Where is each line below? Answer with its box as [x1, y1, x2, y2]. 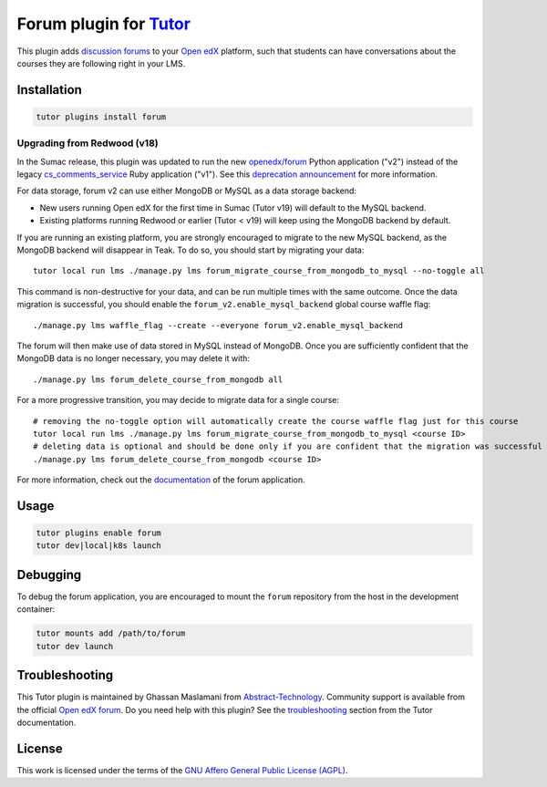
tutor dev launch [36, 641, 114, 651]
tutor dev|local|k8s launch [36, 541, 161, 551]
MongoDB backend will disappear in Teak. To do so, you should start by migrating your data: [16, 244, 365, 255]
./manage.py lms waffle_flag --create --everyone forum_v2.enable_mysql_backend [33, 320, 404, 330]
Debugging [16, 566, 82, 583]
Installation [16, 82, 82, 98]
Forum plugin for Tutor [16, 14, 191, 34]
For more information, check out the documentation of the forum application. [16, 474, 305, 485]
